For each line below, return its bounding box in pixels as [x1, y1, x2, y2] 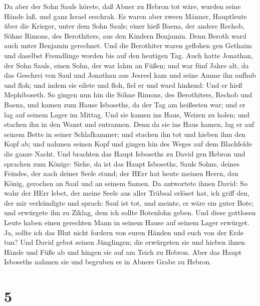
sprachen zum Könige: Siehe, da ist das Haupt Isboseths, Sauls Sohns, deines [4, 158, 240, 169]
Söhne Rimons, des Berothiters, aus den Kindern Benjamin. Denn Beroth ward [4, 30, 246, 41]
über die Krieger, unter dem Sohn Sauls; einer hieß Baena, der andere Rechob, [4, 21, 244, 31]
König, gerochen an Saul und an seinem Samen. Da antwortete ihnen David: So [4, 178, 247, 188]
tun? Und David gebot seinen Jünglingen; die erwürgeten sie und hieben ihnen [4, 237, 245, 247]
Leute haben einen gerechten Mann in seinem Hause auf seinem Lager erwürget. [4, 217, 249, 228]
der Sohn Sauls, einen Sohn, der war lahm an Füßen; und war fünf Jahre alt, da [4, 60, 249, 70]
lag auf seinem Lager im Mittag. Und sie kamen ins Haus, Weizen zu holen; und [4, 109, 250, 119]
